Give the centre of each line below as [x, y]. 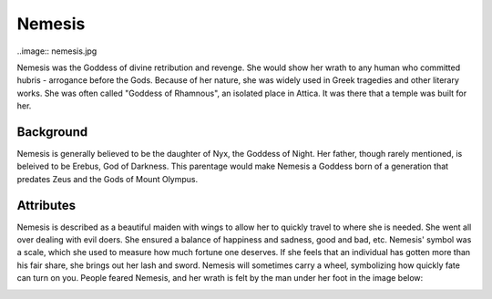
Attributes [46, 205]
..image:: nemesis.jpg [57, 51]
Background [52, 132]
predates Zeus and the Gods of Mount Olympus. [108, 179]
